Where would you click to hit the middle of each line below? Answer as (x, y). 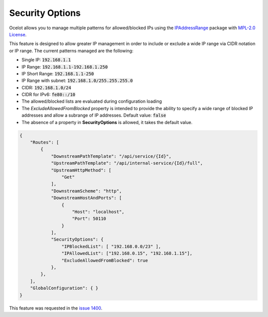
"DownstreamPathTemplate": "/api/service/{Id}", (111, 156)
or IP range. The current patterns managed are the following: (71, 51)
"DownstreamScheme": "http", (86, 191)
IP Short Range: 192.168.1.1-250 (58, 73)
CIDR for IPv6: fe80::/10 (48, 95)
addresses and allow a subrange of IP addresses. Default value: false (94, 115)
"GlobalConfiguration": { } (64, 288)
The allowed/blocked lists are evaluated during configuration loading (92, 101)
